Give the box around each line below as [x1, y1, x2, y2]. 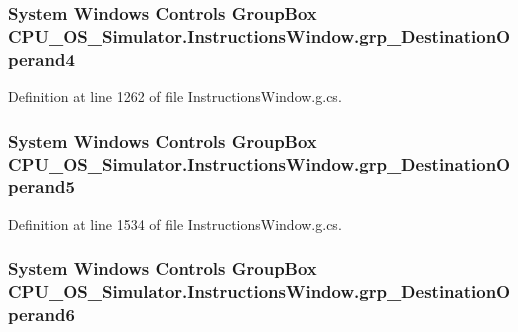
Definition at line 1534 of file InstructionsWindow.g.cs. [8, 213, 342, 234]
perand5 [8, 174, 75, 199]
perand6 [8, 302, 75, 327]
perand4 [8, 46, 75, 71]
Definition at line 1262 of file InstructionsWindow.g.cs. [8, 86, 342, 107]
